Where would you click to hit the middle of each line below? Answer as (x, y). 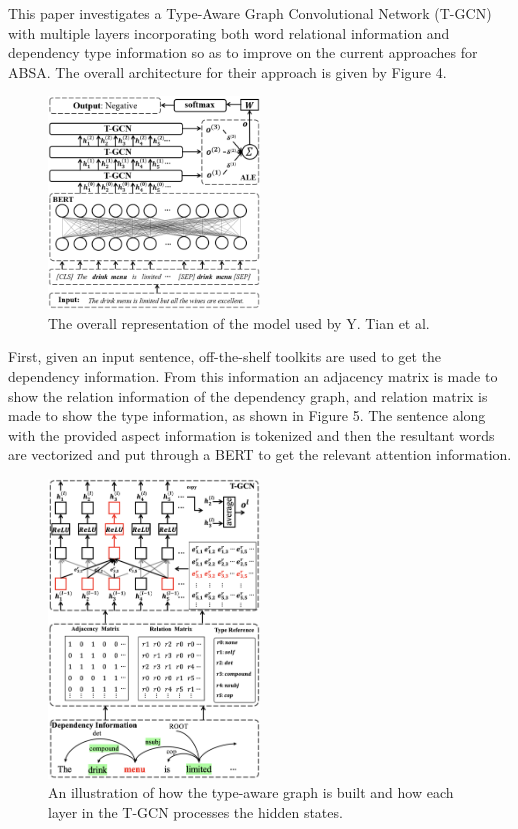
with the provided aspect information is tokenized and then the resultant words (251, 434)
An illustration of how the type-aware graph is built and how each (251, 792)
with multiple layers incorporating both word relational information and (229, 32)
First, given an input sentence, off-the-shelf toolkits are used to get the (225, 356)
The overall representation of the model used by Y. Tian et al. (239, 322)
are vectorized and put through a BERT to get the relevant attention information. (260, 454)
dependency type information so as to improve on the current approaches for (243, 52)
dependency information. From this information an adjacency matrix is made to (253, 375)
